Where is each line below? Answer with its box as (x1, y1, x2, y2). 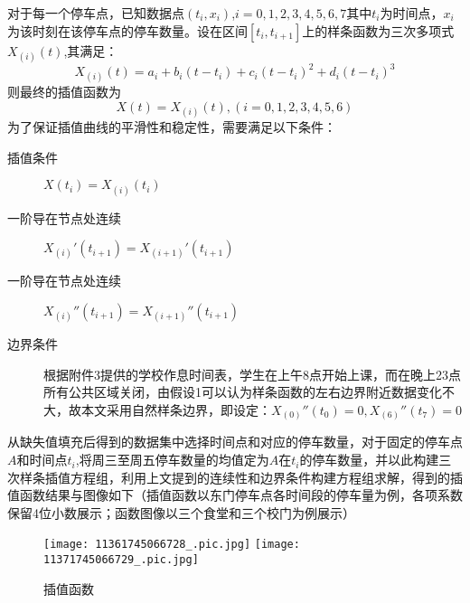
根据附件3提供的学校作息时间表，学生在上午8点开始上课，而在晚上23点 (43, 364, 461, 383)
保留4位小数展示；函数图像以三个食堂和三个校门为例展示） (7, 503, 355, 522)
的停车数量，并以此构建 (299, 450, 439, 469)
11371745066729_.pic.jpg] (43, 553, 199, 567)
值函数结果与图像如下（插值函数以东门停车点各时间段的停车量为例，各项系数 (7, 485, 463, 504)
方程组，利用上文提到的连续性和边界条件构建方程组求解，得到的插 (70, 467, 463, 486)
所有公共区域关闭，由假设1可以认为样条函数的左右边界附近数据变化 (43, 382, 442, 401)
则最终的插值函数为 (7, 82, 121, 101)
